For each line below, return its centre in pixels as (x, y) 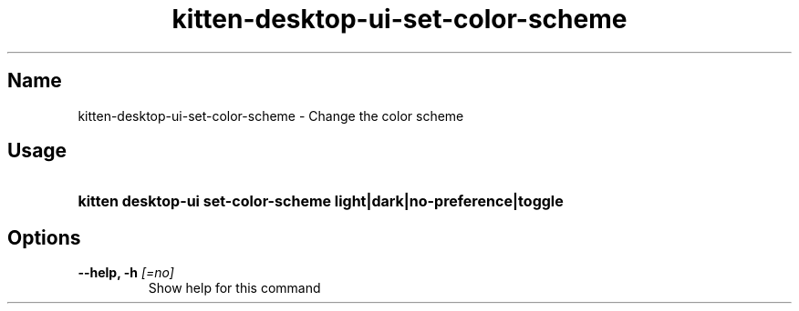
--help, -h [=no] (126, 273)
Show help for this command (234, 288)
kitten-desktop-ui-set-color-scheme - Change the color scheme (271, 115)
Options (44, 237)
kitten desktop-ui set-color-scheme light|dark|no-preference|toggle (321, 201)
